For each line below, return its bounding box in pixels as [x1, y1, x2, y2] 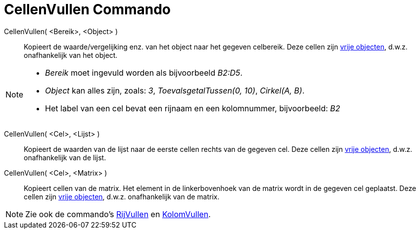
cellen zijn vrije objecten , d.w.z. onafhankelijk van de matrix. [24, 192, 220, 201]
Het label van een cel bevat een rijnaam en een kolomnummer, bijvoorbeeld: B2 [45, 103, 340, 113]
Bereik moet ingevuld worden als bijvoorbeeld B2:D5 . [45, 67, 243, 78]
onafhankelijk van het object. [24, 50, 118, 59]
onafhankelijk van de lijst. [24, 153, 106, 162]
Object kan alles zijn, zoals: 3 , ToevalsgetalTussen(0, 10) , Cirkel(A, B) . [45, 85, 305, 95]
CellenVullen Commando [4, 1, 171, 18]
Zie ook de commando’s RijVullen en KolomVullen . [25, 209, 211, 219]
